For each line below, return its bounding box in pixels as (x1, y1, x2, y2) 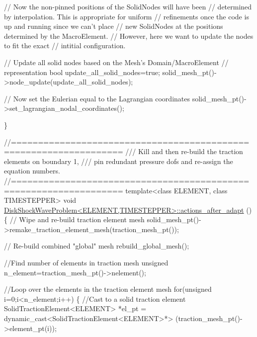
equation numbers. (4, 166, 60, 176)
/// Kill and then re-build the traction (125, 146, 243, 157)
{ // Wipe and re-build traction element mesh (4, 214, 145, 225)
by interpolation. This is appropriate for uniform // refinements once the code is (4, 11, 249, 21)
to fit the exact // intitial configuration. (4, 40, 126, 51)
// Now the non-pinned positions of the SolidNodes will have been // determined (4, 1, 252, 11)
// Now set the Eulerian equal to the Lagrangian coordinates (4, 93, 190, 103)
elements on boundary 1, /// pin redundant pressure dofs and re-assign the (4, 156, 233, 166)
